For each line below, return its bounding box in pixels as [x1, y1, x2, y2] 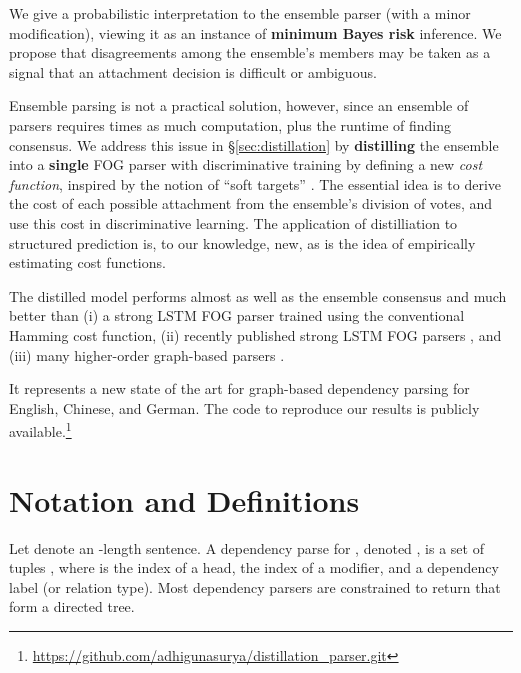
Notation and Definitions [9, 479, 360, 520]
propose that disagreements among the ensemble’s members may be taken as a [9, 42, 491, 63]
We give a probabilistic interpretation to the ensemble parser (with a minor [9, 3, 471, 23]
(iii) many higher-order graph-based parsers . [9, 344, 285, 365]
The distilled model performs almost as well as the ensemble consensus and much [9, 285, 507, 306]
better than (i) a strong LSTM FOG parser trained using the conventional [9, 305, 465, 326]
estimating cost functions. [9, 252, 166, 273]
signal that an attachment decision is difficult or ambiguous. [9, 61, 377, 82]
